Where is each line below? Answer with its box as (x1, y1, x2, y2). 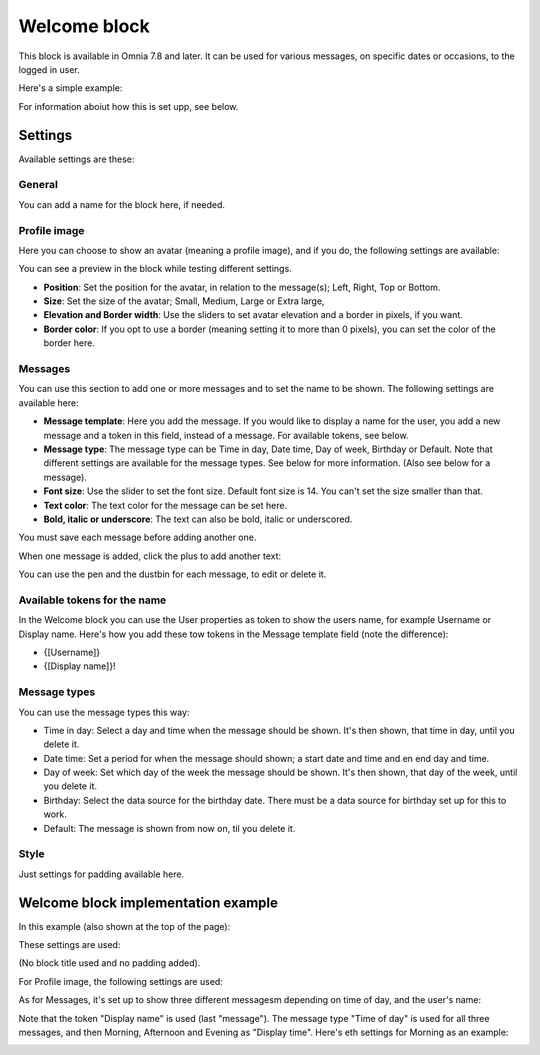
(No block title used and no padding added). (18, 957, 201, 969)
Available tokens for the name (18, 593, 167, 607)
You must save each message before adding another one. (18, 531, 257, 544)
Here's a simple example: (18, 82, 123, 94)
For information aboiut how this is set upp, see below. (18, 100, 239, 112)
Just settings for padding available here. (18, 868, 185, 880)
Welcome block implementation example (18, 894, 279, 911)
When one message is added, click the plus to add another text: (18, 550, 282, 562)
